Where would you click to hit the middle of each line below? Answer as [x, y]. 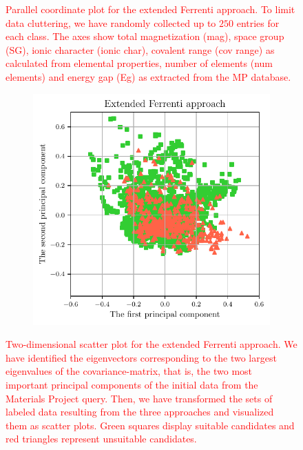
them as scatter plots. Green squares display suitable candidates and [150, 425]
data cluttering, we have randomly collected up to [111, 22]
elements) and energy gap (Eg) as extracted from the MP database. [148, 76]
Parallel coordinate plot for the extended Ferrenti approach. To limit [150, 9]
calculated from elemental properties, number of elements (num [139, 63]
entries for [258, 22]
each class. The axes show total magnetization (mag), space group [145, 36]
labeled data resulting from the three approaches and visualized [140, 412]
